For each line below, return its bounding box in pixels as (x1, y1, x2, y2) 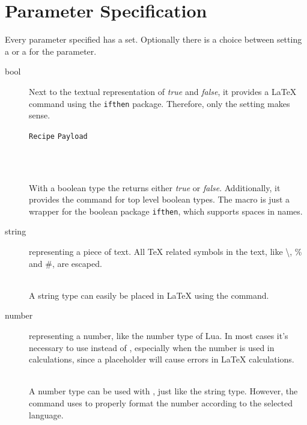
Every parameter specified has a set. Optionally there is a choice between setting (5, 33, 302, 46)
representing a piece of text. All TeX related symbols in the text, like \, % (29, 245, 302, 258)
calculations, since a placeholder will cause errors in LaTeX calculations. (29, 353, 294, 365)
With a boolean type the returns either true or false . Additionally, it (29, 181, 281, 194)
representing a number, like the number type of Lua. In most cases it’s (29, 329, 288, 341)
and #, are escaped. (29, 257, 102, 269)
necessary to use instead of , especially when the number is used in (29, 341, 275, 353)
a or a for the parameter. (5, 44, 97, 57)
